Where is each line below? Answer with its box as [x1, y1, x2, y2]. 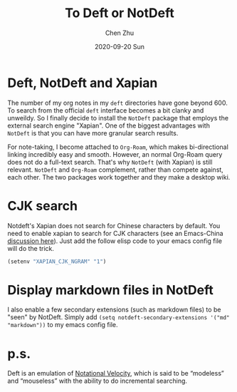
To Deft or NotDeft [65, 5, 174, 21]
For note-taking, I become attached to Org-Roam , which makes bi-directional [7, 143, 229, 151]
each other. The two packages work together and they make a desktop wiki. [7, 172, 231, 181]
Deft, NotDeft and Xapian [7, 75, 158, 91]
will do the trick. [7, 244, 55, 252]
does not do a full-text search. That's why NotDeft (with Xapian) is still [7, 158, 213, 166]
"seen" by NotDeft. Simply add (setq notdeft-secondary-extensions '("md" [7, 313, 230, 321]
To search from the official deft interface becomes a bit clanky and [7, 105, 204, 115]
